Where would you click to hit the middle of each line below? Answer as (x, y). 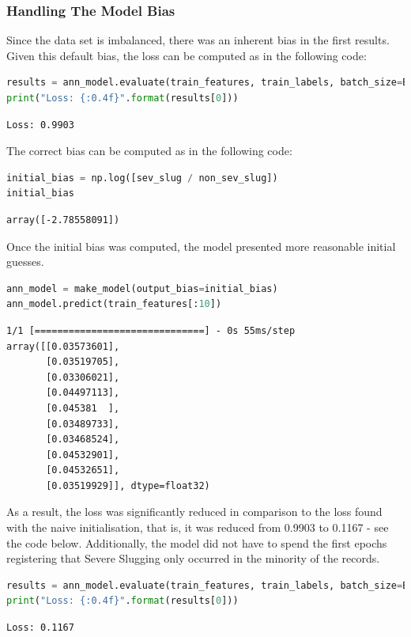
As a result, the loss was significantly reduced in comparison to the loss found (194, 512)
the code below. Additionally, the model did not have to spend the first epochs (197, 542)
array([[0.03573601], (63, 346)
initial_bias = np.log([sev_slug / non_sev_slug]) (142, 178)
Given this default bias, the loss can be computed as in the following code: (187, 55)
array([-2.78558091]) (63, 220)
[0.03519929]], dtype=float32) (128, 485)
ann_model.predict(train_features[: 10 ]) (114, 304)
